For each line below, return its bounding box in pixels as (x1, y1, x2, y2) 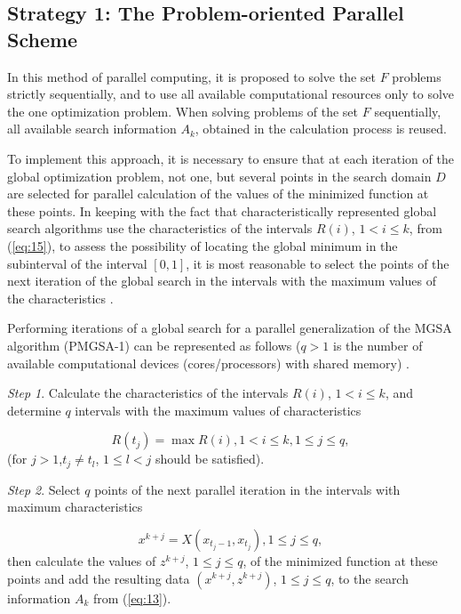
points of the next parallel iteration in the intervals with (94, 480, 401, 498)
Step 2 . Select (7, 480, 81, 498)
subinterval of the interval (7, 254, 147, 272)
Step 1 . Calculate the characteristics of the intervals (7, 384, 289, 402)
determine (7, 400, 61, 419)
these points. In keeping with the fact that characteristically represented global (7, 201, 437, 220)
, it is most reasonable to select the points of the (186, 254, 449, 272)
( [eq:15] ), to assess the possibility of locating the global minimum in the (7, 236, 398, 254)
